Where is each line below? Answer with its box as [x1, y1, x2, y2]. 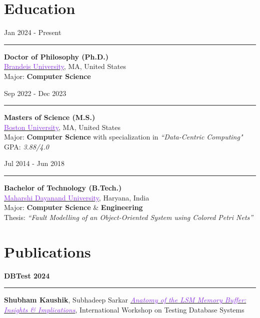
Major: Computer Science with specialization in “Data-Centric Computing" [4, 131, 243, 142]
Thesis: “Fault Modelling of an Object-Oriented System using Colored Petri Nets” [4, 211, 253, 222]
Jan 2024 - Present [4, 27, 61, 37]
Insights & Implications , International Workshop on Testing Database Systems [4, 304, 244, 314]
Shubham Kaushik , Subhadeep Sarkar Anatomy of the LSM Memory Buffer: [4, 294, 246, 305]
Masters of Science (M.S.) [4, 112, 95, 122]
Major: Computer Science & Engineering [4, 202, 143, 212]
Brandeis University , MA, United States [4, 61, 126, 71]
